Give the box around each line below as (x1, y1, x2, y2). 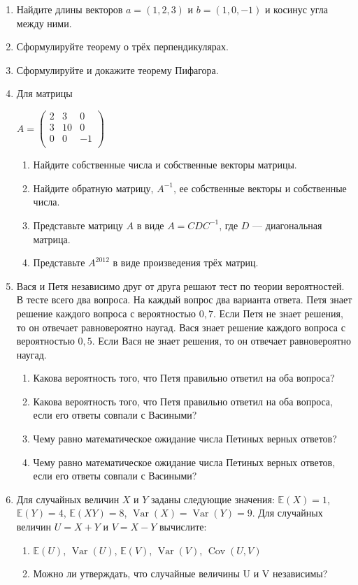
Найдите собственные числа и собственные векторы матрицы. (33, 157, 297, 172)
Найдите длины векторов (16, 2, 123, 16)
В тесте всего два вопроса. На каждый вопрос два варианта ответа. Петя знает (16, 292, 352, 307)
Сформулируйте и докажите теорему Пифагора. (16, 62, 219, 77)
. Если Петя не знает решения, (213, 305, 343, 320)
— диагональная (252, 217, 322, 232)
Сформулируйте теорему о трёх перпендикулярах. (16, 39, 229, 54)
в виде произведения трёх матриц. (113, 255, 259, 270)
